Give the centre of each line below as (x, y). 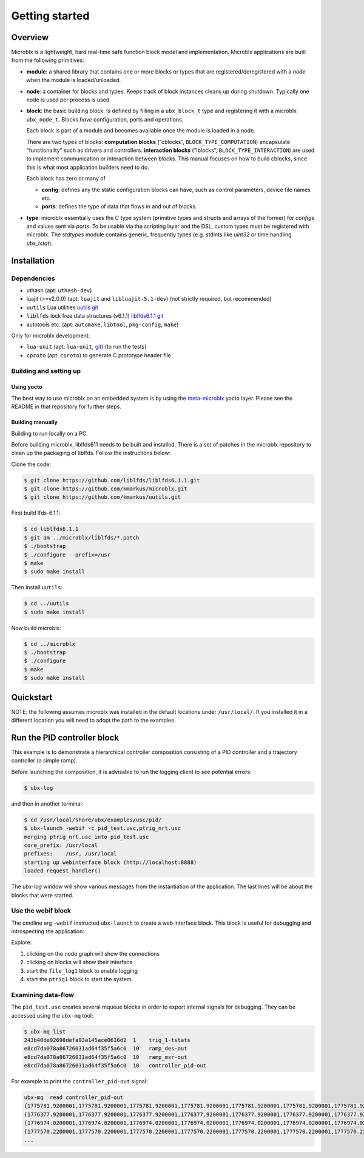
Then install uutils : (37, 588)
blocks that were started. (42, 895)
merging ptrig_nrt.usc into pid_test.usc (86, 837)
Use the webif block (41, 911)
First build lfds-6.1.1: (36, 513)
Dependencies (33, 278)
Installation (33, 260)
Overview (30, 37)
